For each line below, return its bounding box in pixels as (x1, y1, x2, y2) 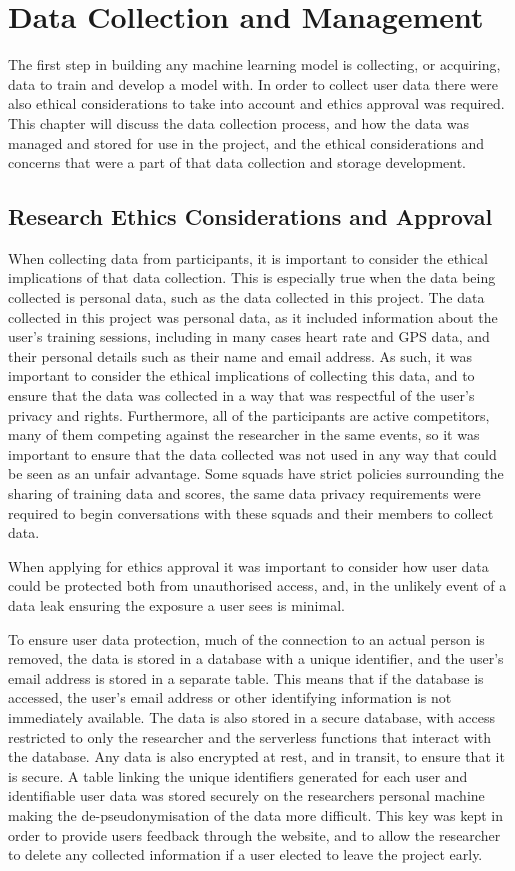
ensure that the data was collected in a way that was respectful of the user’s (8, 385, 475, 406)
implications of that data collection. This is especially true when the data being (8, 267, 496, 288)
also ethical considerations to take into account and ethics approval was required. (8, 93, 505, 114)
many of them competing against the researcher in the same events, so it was (8, 424, 480, 445)
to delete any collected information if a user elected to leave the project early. (8, 844, 483, 865)
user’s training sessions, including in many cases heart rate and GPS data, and (8, 326, 490, 347)
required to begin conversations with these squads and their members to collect (8, 502, 494, 523)
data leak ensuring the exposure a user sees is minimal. (8, 594, 345, 615)
